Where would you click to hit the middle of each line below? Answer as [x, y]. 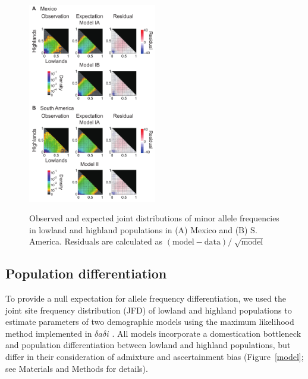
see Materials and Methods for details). [77, 368]
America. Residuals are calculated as [96, 241]
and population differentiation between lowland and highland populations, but [148, 345]
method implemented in [49, 333]
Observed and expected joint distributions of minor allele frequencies [154, 218]
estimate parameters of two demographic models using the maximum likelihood [150, 322]
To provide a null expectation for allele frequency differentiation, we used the [146, 298]
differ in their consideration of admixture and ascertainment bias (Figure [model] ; [155, 357]
